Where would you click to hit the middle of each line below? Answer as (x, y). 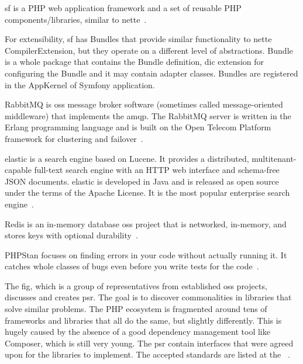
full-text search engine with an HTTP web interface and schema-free (157, 170)
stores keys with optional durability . (71, 235)
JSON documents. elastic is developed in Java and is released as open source (142, 181)
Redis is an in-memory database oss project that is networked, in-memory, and (146, 223)
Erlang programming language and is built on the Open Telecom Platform (138, 127)
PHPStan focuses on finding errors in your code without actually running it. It (146, 254)
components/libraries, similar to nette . (76, 19)
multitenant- (274, 158)
